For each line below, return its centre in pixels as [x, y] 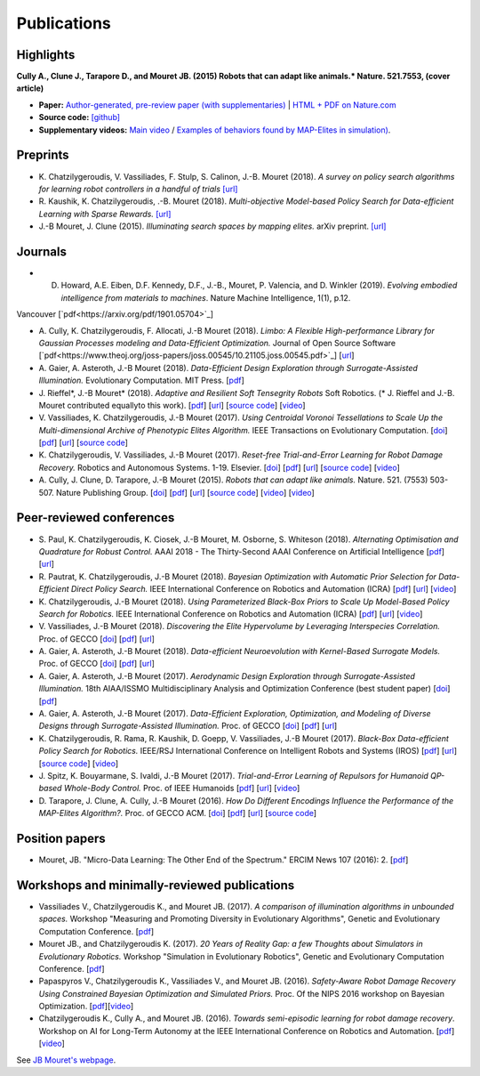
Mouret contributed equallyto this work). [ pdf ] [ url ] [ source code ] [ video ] [172, 405]
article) [30, 88]
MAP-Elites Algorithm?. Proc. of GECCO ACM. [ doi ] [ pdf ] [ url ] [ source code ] [178, 813]
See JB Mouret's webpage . [66, 1060]
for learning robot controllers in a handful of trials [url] [138, 189]
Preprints [43, 155]
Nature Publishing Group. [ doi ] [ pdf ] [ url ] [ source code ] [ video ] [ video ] [185, 492]
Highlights [46, 55]
